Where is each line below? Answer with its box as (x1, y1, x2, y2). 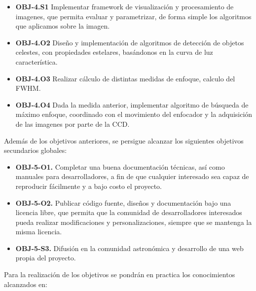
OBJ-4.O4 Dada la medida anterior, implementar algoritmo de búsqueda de (15, 99, 249, 109)
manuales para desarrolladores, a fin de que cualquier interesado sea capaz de (15, 171, 249, 182)
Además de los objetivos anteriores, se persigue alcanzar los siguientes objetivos (4, 135, 244, 145)
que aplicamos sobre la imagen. (15, 21, 110, 31)
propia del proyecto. (15, 253, 76, 263)
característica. (15, 56, 58, 67)
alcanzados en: (4, 279, 47, 289)
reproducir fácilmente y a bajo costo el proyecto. (15, 181, 162, 191)
